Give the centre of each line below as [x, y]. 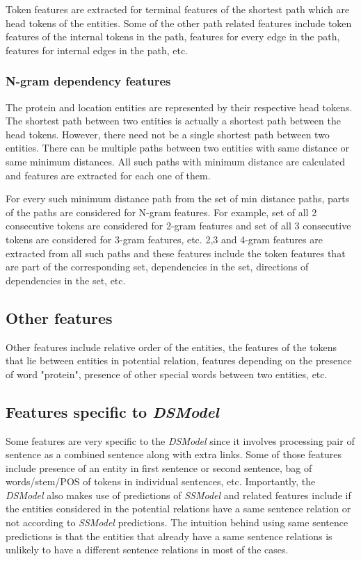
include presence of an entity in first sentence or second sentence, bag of [159, 467]
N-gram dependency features [88, 81]
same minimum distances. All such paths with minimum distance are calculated [176, 161]
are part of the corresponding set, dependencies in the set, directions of [157, 267]
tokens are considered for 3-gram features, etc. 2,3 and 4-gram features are [164, 239]
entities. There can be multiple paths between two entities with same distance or [177, 148]
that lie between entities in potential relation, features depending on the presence [179, 360]
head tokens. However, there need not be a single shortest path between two [168, 134]
